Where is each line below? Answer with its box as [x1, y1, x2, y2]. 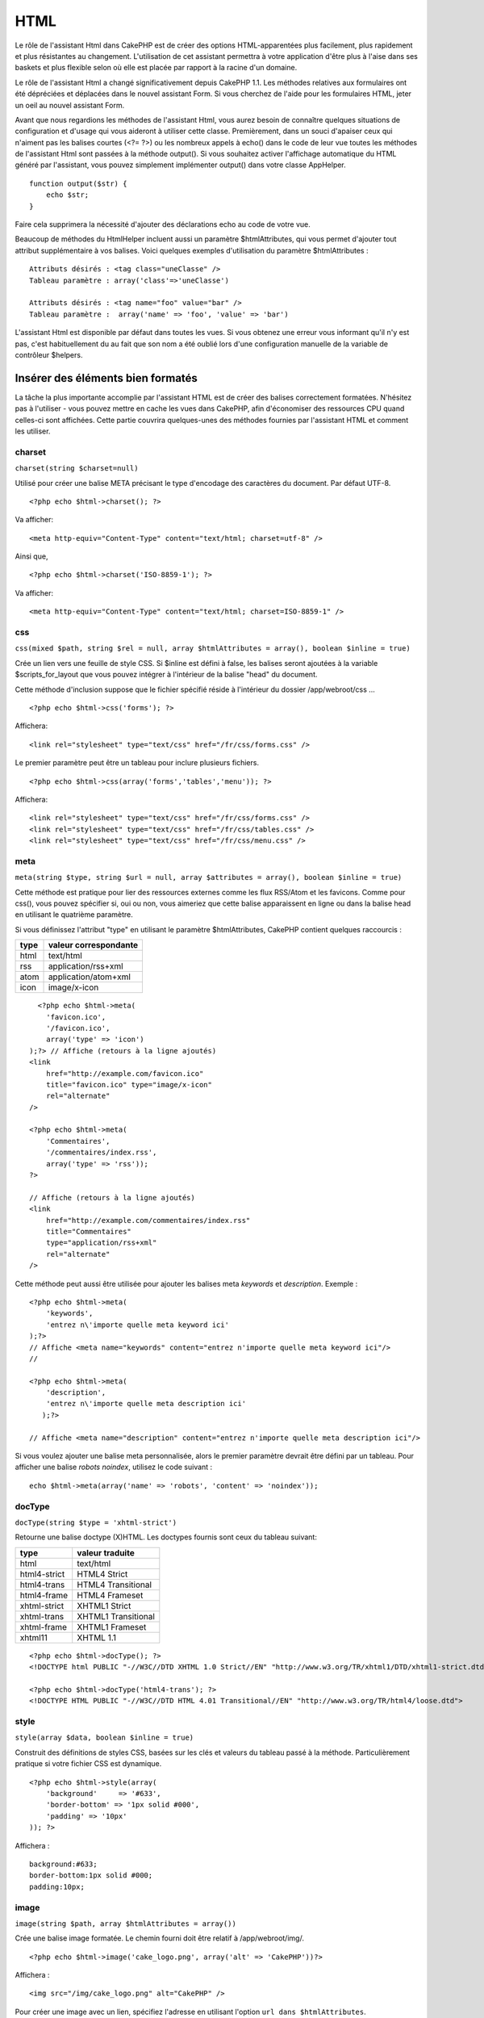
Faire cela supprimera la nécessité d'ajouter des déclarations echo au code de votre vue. [15, 220, 311, 229]
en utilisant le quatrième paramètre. [15, 910, 133, 919]
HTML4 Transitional [77, 1579, 152, 1590]
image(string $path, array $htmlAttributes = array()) [15, 1919, 237, 1928]
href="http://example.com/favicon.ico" [45, 1069, 204, 1078]
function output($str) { [29, 178, 127, 188]
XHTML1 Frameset [77, 1621, 147, 1632]
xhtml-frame [19, 1621, 68, 1632]
